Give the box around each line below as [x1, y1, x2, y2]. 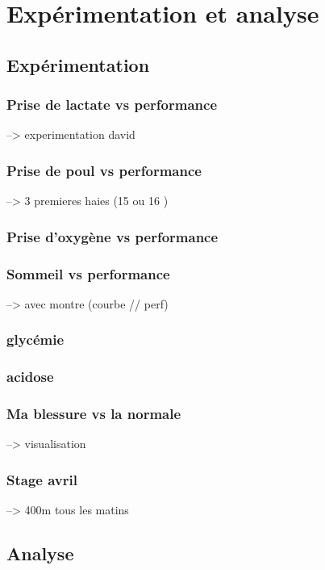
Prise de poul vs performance [6, 160, 202, 180]
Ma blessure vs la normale [6, 404, 181, 424]
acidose [6, 367, 54, 387]
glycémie [6, 329, 65, 350]
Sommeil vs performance [6, 263, 170, 283]
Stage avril [6, 469, 77, 489]
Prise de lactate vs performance [6, 94, 217, 115]
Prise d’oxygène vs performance [6, 226, 219, 246]
